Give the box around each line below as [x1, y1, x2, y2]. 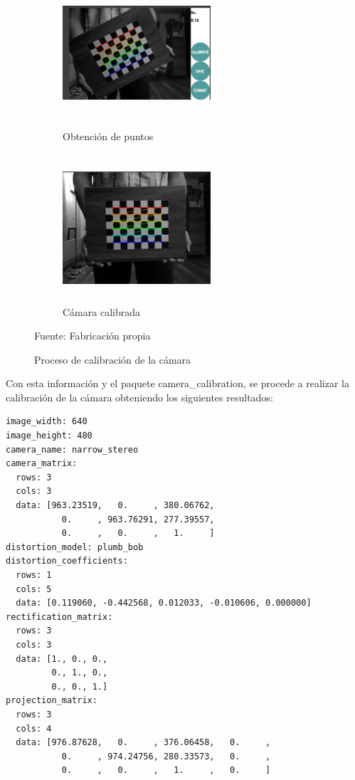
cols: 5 [16, 584, 52, 594]
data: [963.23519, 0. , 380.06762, [16, 500, 215, 511]
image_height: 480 [6, 431, 92, 441]
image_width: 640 [6, 416, 88, 427]
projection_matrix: [6, 695, 97, 706]
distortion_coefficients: [6, 556, 128, 566]
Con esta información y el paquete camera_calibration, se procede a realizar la [6, 376, 349, 391]
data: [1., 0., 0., [16, 653, 108, 664]
